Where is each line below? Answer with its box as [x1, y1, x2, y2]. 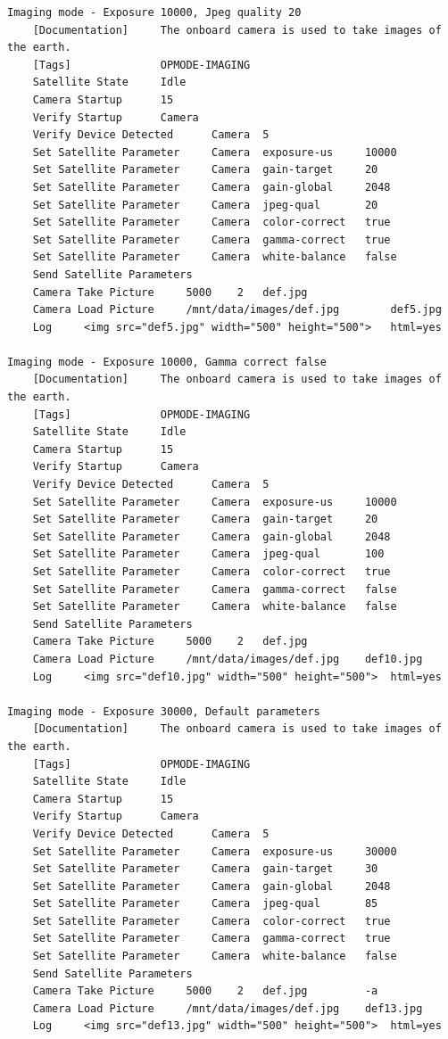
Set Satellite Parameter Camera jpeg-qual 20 [32, 198, 378, 211]
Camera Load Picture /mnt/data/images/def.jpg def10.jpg [32, 652, 423, 665]
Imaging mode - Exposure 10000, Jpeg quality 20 [7, 6, 302, 19]
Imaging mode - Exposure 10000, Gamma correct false [7, 355, 327, 368]
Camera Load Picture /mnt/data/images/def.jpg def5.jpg [32, 303, 442, 317]
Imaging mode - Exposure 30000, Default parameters [7, 705, 320, 718]
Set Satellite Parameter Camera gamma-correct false [32, 582, 397, 596]
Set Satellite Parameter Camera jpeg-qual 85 [32, 897, 378, 911]
